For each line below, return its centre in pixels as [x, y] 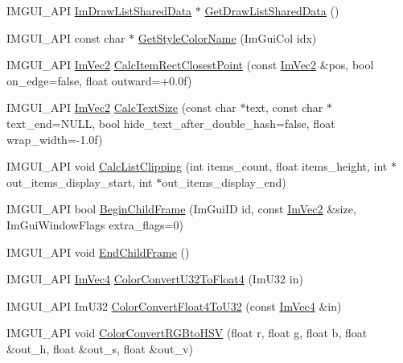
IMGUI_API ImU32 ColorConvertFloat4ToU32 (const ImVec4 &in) [174, 305]
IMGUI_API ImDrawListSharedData [99, 10]
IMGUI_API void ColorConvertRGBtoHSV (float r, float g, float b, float [187, 333]
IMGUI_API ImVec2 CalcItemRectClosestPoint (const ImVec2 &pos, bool [190, 65]
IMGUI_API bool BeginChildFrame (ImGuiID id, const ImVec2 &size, [181, 209]
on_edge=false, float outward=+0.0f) [99, 80]
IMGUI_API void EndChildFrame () [98, 252]
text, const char [284, 107]
